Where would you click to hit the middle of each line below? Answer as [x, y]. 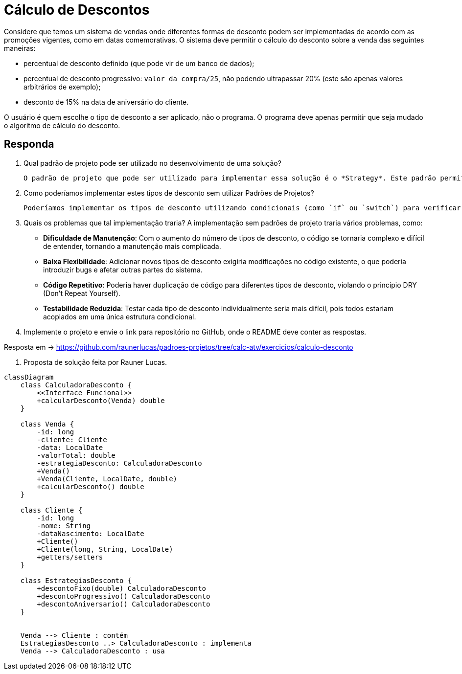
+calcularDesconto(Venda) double [101, 400]
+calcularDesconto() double [91, 486]
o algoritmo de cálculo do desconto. [62, 125]
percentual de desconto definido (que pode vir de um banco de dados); [139, 63]
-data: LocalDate [70, 447]
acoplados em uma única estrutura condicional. [120, 316]
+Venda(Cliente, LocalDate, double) [107, 479]
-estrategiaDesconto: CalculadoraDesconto [119, 463]
